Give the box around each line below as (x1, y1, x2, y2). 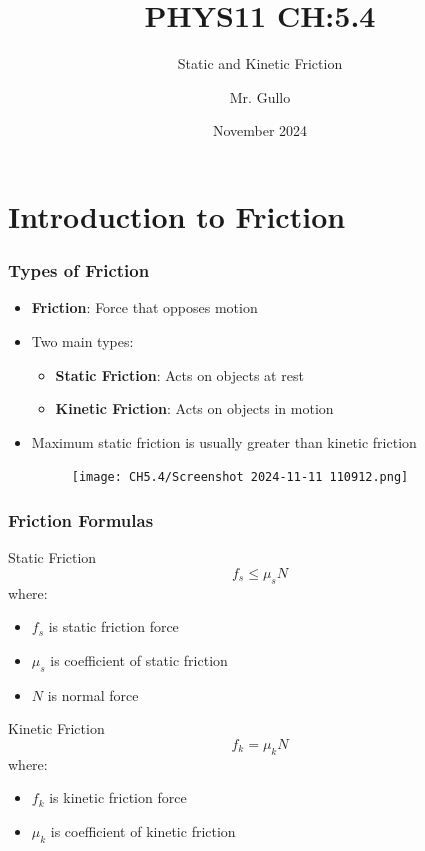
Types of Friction (8, 258, 150, 283)
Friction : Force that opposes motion (31, 297, 258, 318)
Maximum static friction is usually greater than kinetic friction (31, 431, 417, 452)
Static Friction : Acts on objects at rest (55, 364, 304, 385)
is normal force (47, 684, 139, 705)
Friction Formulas (8, 507, 154, 532)
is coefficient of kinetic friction (50, 820, 236, 841)
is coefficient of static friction (50, 649, 228, 670)
